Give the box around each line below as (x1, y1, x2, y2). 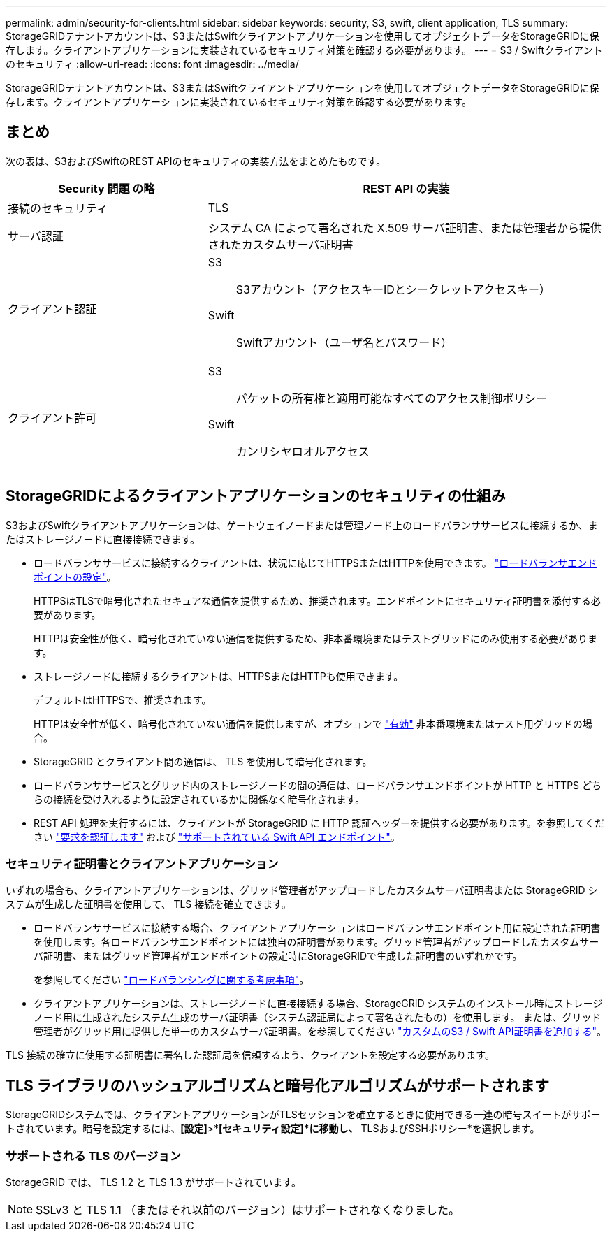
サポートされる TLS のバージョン (6, 1148, 181, 1163)
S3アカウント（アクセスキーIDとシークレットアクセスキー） (235, 282, 551, 296)
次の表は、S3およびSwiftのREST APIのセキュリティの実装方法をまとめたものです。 (6, 154, 386, 167)
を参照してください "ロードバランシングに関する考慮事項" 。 (34, 974, 309, 986)
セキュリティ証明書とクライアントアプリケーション (6, 857, 279, 871)
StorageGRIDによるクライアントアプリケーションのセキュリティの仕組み (6, 487, 506, 505)
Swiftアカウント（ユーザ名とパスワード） (235, 335, 453, 349)
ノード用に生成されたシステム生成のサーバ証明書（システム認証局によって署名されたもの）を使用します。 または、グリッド (34, 1011, 602, 1024)
